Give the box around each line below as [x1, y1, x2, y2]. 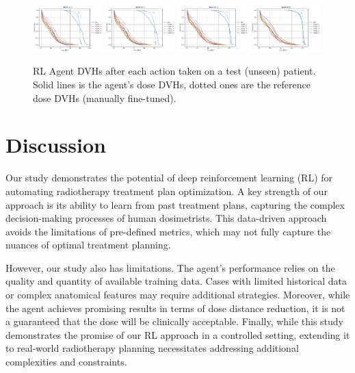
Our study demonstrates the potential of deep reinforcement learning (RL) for [5, 170, 333, 185]
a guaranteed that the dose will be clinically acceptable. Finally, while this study [5, 314, 343, 329]
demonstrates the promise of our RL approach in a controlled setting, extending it [5, 327, 350, 342]
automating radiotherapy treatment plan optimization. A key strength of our [5, 183, 328, 198]
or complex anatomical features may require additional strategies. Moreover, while [5, 287, 350, 302]
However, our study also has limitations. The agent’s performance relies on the [5, 260, 335, 274]
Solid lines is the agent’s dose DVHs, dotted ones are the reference [33, 77, 311, 92]
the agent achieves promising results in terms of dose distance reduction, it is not [5, 300, 345, 315]
